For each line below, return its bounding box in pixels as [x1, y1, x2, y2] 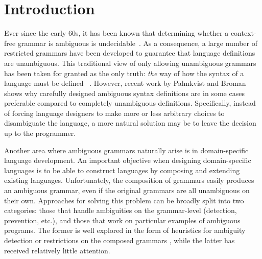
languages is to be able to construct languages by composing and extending [4, 164, 240, 175]
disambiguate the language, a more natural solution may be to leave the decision [4, 117, 256, 128]
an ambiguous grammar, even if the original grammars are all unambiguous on [4, 185, 250, 196]
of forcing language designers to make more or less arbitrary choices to [4, 107, 225, 118]
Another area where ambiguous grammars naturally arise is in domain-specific [4, 145, 249, 155]
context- [230, 28, 256, 38]
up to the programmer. [4, 128, 76, 138]
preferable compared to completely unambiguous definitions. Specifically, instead [4, 98, 256, 108]
